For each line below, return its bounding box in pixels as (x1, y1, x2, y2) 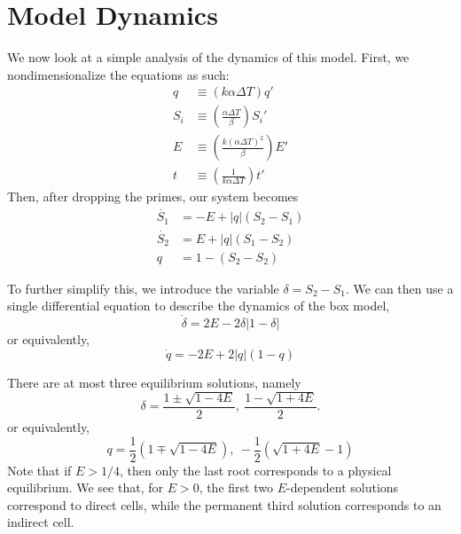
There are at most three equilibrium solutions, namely (7, 373, 301, 391)
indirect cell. (7, 513, 74, 531)
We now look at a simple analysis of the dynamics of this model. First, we (7, 48, 410, 67)
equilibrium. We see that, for (7, 478, 163, 497)
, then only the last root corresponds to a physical (120, 460, 392, 479)
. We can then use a (346, 279, 454, 297)
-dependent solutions (285, 478, 399, 497)
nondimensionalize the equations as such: (7, 65, 230, 83)
